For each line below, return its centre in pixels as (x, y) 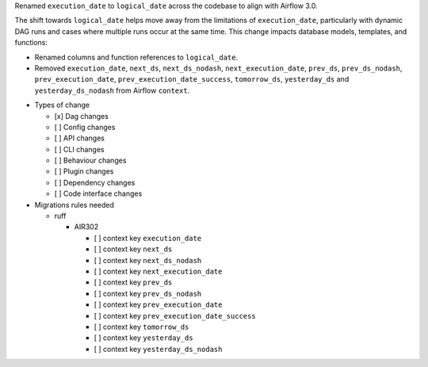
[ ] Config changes (85, 127)
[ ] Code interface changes (98, 193)
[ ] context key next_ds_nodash (148, 260)
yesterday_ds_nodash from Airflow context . (112, 90)
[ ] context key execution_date (148, 238)
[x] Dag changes (81, 116)
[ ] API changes (79, 138)
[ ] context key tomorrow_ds (141, 327)
